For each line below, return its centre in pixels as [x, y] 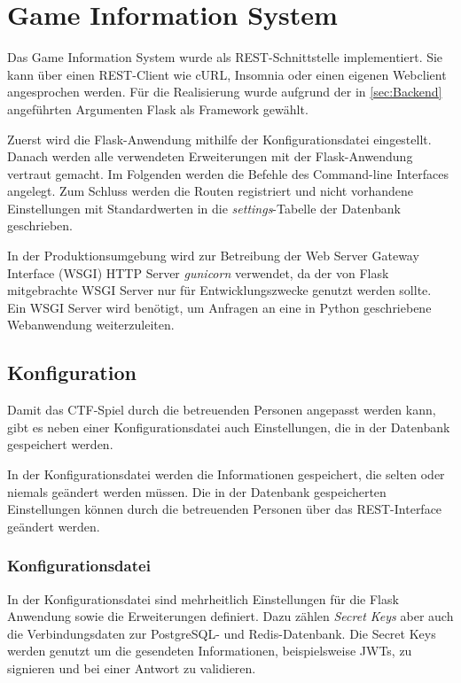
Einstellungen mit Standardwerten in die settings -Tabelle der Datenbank [204, 208]
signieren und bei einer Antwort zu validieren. [132, 667]
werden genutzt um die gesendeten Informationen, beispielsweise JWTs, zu [210, 651]
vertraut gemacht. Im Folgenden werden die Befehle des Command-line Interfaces [228, 173]
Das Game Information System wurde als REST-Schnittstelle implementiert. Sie [225, 57]
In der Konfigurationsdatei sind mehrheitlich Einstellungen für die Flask [203, 598]
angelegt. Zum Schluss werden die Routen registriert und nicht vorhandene [210, 191]
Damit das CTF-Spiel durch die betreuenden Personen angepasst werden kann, [222, 410]
